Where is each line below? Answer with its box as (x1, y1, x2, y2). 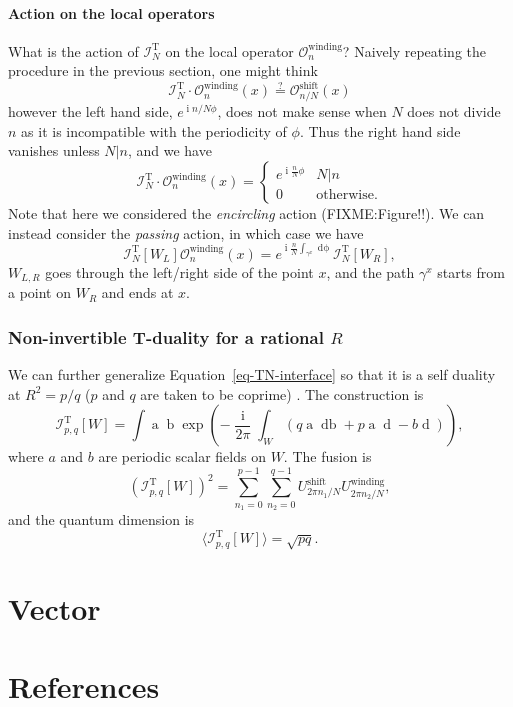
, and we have (127, 140, 212, 161)
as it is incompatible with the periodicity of (21, 120, 287, 141)
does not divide (407, 101, 501, 122)
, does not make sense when (217, 101, 387, 122)
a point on (8, 282, 72, 303)
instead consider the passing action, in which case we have (8, 222, 364, 243)
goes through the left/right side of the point (45, 261, 314, 282)
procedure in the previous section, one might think (8, 60, 318, 81)
